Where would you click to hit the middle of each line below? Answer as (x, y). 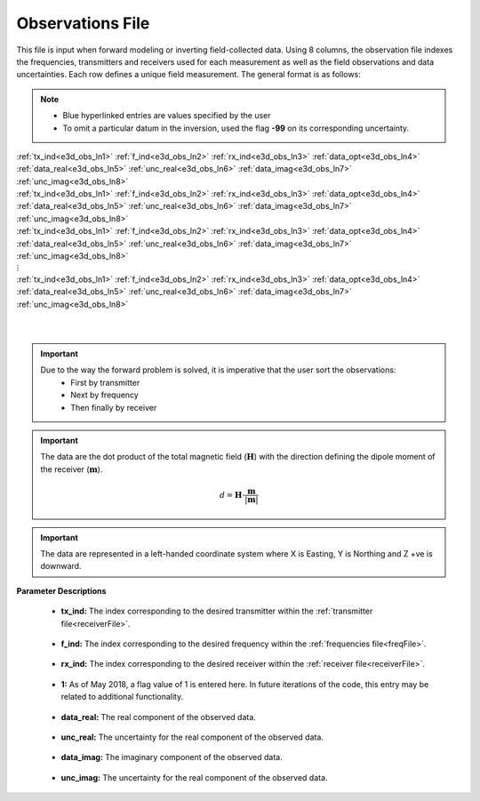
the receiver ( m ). (72, 469)
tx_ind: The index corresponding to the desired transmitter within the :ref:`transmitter (217, 611)
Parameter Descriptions (61, 590)
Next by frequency (105, 395)
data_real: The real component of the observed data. (159, 717)
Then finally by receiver (114, 407)
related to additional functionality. (122, 697)
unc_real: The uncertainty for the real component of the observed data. (192, 737)
